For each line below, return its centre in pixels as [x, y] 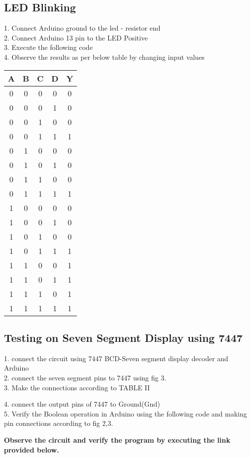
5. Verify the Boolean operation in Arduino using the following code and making [125, 413]
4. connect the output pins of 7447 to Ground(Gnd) [82, 404]
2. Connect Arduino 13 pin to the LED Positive [76, 37]
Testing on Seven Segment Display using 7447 [123, 337]
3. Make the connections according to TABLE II [77, 387]
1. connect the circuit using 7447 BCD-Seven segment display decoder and [116, 358]
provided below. [32, 449]
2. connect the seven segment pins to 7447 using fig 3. [85, 377]
